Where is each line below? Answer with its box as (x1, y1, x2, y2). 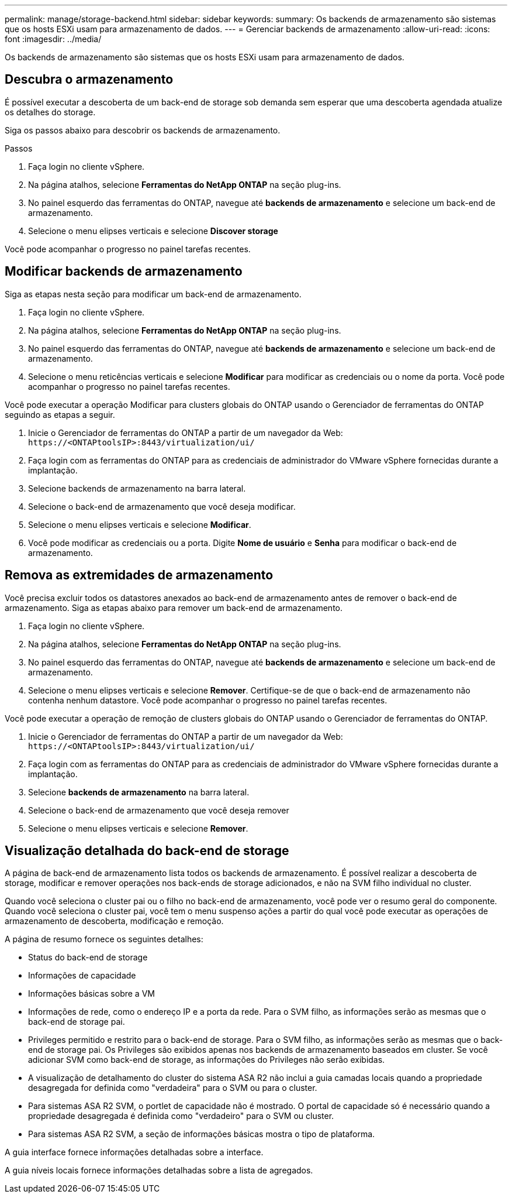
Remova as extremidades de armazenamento (5, 568, 274, 583)
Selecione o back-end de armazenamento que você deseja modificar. (28, 501, 296, 512)
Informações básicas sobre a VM (28, 988, 155, 999)
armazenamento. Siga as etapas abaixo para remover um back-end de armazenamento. (5, 602, 343, 613)
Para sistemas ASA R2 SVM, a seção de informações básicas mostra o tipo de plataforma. (28, 1129, 375, 1139)
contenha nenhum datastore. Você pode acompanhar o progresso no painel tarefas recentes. (28, 695, 388, 705)
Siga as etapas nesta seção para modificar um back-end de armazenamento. (5, 289, 302, 299)
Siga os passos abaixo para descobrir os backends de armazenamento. (5, 125, 281, 135)
